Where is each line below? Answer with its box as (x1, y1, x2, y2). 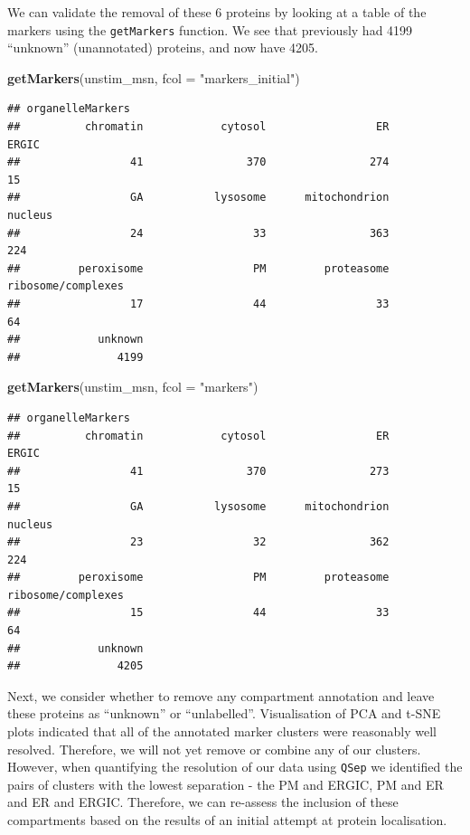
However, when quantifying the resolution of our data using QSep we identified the (7, 757, 463, 776)
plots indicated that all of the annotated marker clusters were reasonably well (7, 722, 437, 741)
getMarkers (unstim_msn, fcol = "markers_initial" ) (7, 68, 300, 87)
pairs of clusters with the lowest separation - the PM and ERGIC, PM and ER (7, 774, 444, 793)
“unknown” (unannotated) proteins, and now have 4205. (7, 38, 318, 57)
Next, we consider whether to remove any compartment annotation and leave (7, 686, 435, 705)
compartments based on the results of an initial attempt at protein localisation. (7, 811, 447, 830)
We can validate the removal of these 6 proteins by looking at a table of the (7, 3, 427, 21)
